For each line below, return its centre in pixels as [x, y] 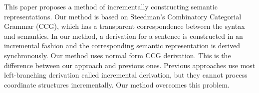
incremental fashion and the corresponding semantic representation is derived [122, 46]
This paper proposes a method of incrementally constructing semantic [111, 6]
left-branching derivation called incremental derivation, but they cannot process [126, 75]
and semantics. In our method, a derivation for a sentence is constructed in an [124, 36]
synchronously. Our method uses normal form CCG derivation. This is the [118, 55]
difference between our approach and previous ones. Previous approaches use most [130, 65]
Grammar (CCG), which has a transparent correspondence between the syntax [125, 26]
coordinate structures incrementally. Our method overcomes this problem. [117, 84]
